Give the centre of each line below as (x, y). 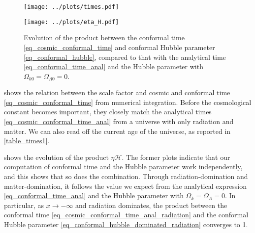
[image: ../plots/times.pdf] (71, 7)
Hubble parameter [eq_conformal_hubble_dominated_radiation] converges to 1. (126, 224)
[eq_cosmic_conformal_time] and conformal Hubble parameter (119, 47)
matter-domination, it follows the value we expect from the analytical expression (126, 186)
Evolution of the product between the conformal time (104, 38)
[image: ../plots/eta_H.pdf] (71, 22)
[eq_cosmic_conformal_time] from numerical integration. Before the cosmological (128, 102)
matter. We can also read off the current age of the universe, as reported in (117, 131)
